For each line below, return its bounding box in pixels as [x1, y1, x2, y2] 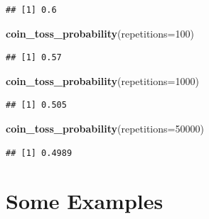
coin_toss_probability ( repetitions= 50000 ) [6, 120, 204, 135]
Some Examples [6, 186, 164, 215]
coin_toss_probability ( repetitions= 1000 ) [6, 73, 199, 88]
